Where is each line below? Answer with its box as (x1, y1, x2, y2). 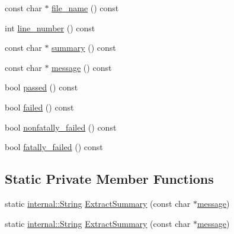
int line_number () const (5, 21, 95, 34)
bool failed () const (5, 100, 74, 113)
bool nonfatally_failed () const (5, 121, 117, 133)
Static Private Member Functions (5, 170, 214, 188)
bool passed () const (5, 81, 78, 93)
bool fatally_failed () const (5, 141, 103, 153)
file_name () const (52, 2, 119, 14)
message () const (52, 61, 112, 73)
